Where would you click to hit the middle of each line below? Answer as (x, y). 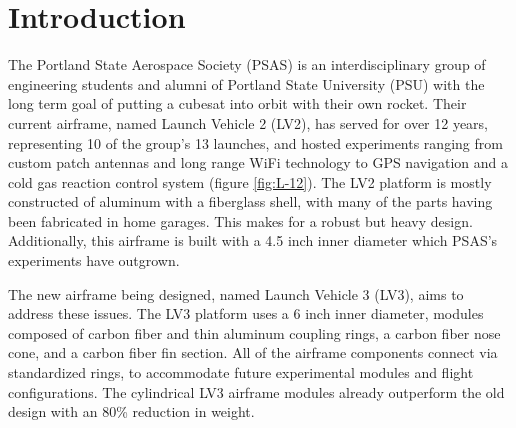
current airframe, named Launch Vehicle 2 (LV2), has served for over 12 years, (248, 122)
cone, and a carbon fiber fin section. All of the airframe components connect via (253, 352)
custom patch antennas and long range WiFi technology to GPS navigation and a (258, 162)
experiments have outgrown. (94, 260)
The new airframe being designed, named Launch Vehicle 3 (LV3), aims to (236, 293)
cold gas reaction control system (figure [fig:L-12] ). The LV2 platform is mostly (250, 181)
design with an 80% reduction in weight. (131, 411)
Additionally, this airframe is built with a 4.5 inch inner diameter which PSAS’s (253, 240)
